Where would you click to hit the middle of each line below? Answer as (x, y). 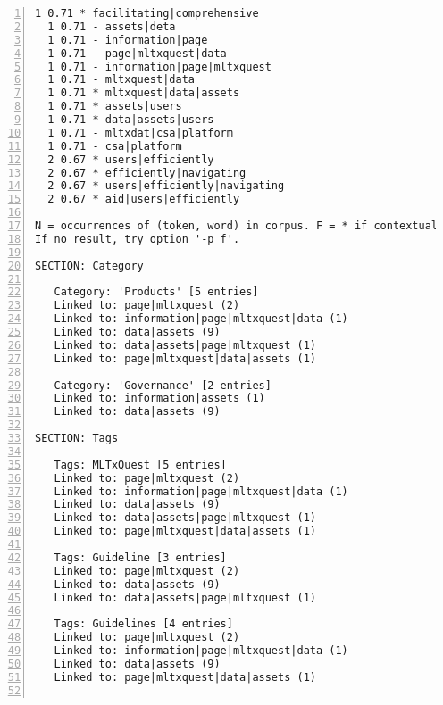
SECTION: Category (89, 265)
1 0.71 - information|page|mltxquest (159, 66)
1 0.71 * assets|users (115, 107)
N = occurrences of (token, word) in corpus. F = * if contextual (237, 226)
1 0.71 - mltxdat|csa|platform (140, 133)
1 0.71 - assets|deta (112, 26)
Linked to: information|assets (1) (159, 398)
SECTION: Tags (77, 438)
